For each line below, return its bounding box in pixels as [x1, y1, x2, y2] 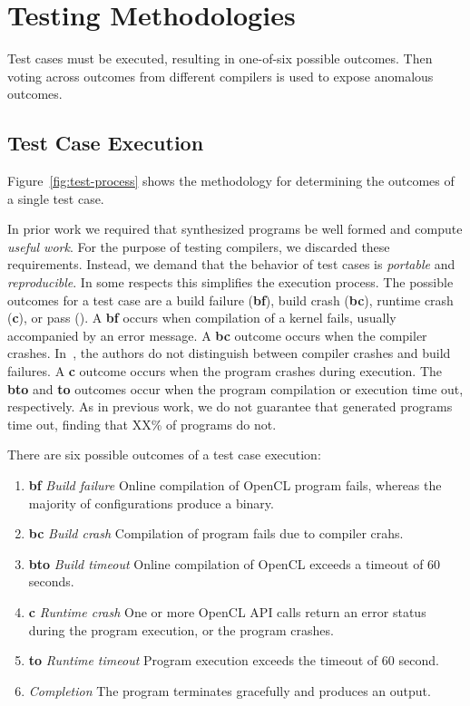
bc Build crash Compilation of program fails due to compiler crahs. [28, 524, 404, 543]
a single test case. [7, 189, 104, 208]
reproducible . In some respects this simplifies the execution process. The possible [7, 273, 454, 292]
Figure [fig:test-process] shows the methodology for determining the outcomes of [7, 171, 455, 190]
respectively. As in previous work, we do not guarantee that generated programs [7, 397, 453, 416]
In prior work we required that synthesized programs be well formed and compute [7, 219, 463, 238]
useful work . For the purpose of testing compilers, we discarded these [7, 237, 390, 256]
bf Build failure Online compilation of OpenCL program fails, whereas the [28, 476, 442, 495]
